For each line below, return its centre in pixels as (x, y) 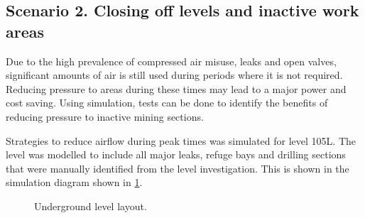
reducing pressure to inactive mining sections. (105, 116)
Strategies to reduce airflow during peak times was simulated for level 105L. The (181, 140)
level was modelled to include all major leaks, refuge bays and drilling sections (176, 154)
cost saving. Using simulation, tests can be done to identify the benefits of (167, 103)
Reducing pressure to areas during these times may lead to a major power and (176, 88)
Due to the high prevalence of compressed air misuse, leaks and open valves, (171, 61)
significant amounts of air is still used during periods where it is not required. (174, 75)
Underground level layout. (91, 206)
